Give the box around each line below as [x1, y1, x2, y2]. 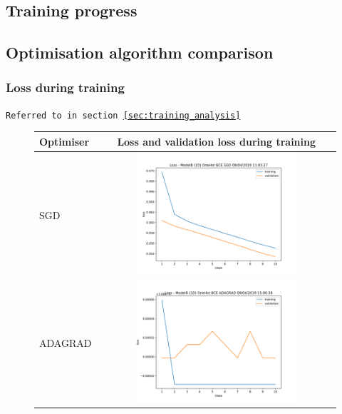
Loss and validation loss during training [117, 133, 316, 148]
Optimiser [39, 133, 90, 148]
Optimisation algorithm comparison [6, 41, 274, 64]
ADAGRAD [39, 335, 92, 350]
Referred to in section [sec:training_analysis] [6, 110, 241, 121]
